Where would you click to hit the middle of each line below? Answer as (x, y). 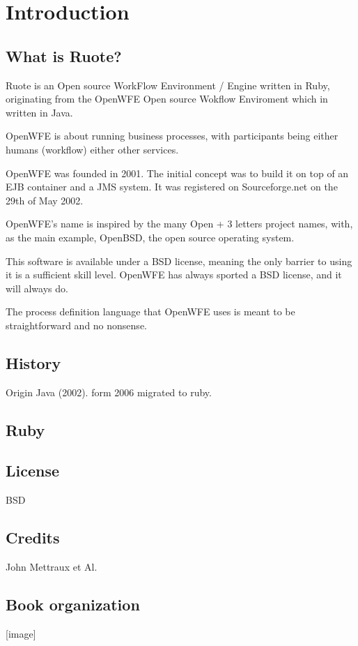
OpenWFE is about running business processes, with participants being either (172, 136)
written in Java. (39, 112)
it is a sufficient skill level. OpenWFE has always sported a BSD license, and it (174, 275)
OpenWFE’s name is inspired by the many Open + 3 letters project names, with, (179, 224)
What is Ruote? (64, 55)
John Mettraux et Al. (52, 567)
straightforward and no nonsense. (76, 325)
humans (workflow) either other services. (92, 149)
